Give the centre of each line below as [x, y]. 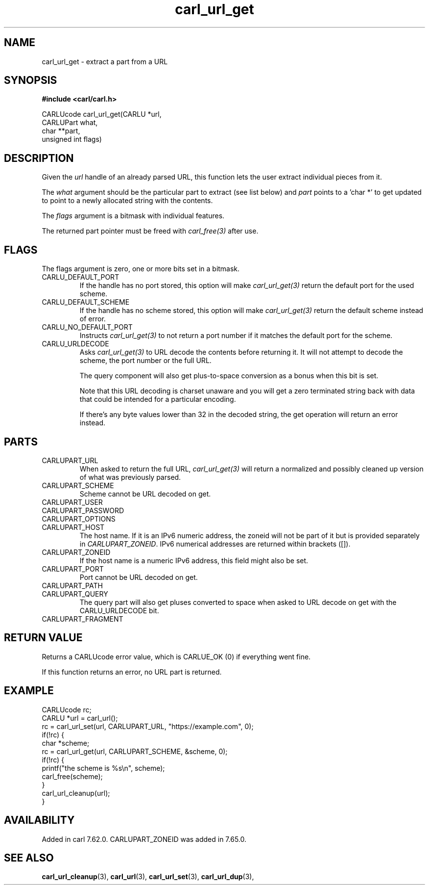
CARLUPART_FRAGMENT [83, 619]
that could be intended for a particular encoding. [158, 399]
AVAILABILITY [39, 820]
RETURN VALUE [43, 638]
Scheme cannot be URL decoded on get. [145, 494]
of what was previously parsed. [130, 477]
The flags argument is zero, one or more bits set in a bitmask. [141, 269]
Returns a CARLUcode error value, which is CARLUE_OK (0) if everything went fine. [176, 656]
